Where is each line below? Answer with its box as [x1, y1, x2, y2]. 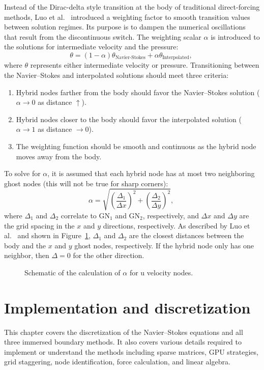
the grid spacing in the [4, 220, 75, 231]
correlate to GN [61, 210, 110, 220]
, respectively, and [142, 210, 199, 220]
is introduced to [211, 31, 260, 42]
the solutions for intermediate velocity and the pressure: [4, 41, 179, 52]
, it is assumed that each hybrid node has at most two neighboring [47, 168, 255, 179]
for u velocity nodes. [129, 267, 193, 277]
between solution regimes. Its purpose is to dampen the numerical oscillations [4, 21, 246, 32]
